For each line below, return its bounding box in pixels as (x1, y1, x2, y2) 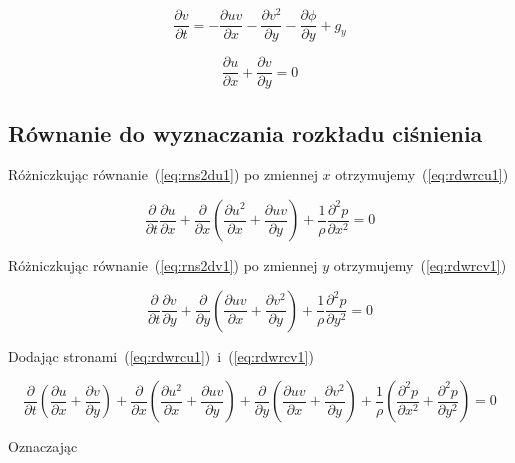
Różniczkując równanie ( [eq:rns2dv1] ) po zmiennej (8, 255, 318, 275)
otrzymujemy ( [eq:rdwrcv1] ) (333, 255, 507, 275)
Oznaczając (8, 436, 78, 457)
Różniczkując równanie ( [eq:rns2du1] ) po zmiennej (8, 164, 318, 185)
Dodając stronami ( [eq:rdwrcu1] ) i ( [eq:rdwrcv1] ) (8, 345, 314, 366)
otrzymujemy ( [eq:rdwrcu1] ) (335, 164, 509, 185)
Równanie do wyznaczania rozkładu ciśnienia (8, 117, 483, 148)
